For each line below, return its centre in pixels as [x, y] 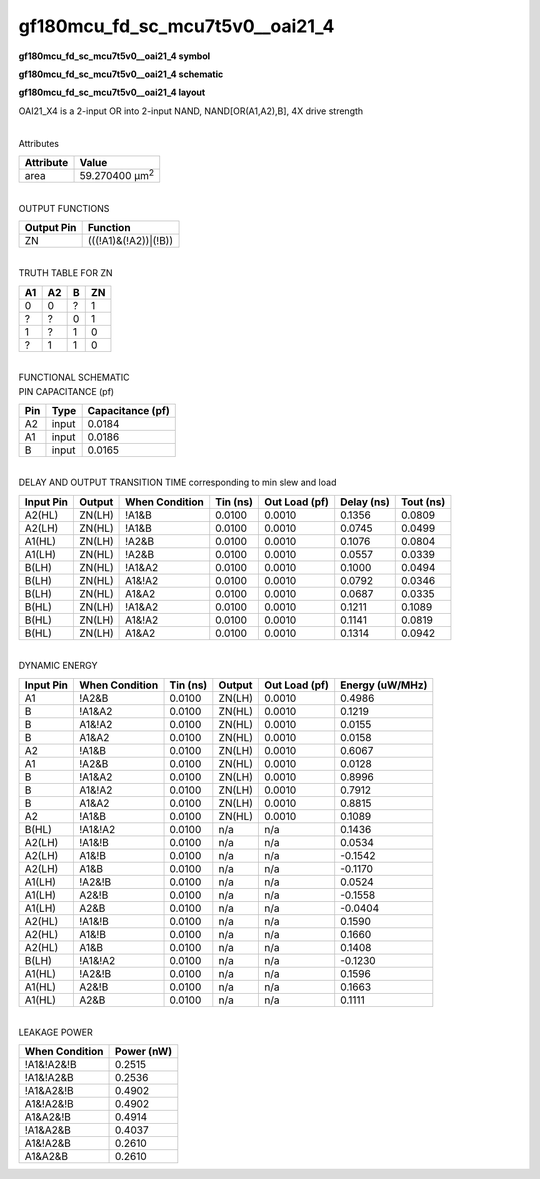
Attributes [39, 143]
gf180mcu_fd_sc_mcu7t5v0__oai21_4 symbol [114, 56]
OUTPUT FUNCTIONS [64, 208]
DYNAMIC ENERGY [58, 666]
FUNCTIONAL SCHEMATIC [74, 377]
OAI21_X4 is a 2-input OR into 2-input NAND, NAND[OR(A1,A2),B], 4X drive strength [191, 111]
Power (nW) [144, 1052]
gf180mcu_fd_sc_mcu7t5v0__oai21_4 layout [112, 92]
